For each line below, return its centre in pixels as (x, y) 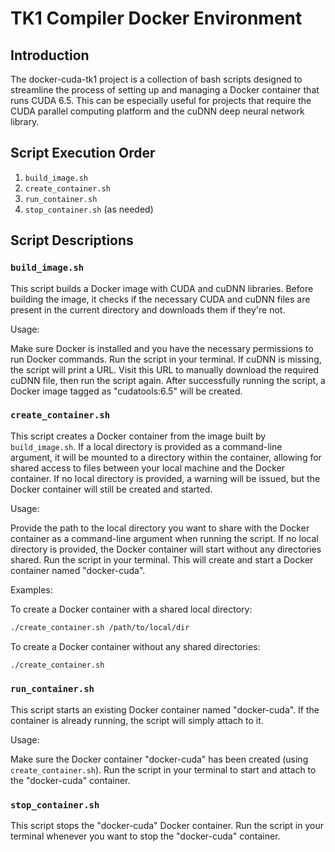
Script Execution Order (83, 153)
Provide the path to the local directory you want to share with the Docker (160, 528)
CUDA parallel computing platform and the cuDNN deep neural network (157, 111)
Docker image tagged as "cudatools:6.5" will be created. (126, 391)
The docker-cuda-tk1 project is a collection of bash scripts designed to (156, 79)
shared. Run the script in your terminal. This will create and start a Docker (162, 559)
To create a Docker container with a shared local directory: (131, 609)
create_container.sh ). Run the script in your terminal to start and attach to (163, 769)
